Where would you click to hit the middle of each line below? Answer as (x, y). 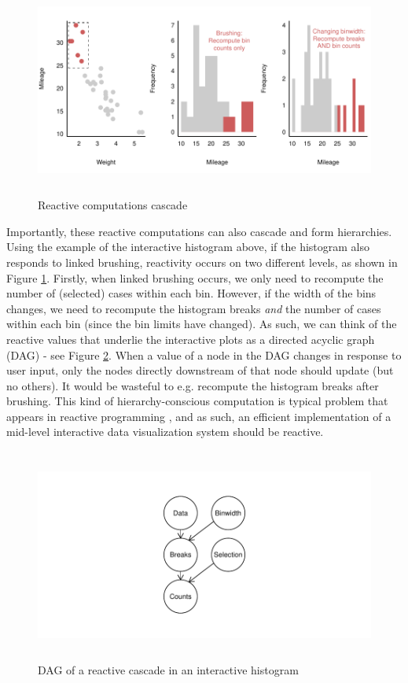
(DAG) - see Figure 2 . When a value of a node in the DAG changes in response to (204, 354)
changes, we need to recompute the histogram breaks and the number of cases (194, 308)
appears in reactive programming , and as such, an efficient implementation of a (199, 416)
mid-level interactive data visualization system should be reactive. (165, 432)
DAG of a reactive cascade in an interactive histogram (168, 670)
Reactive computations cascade (113, 205)
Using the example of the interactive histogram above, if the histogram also (188, 247)
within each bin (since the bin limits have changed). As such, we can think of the (202, 324)
